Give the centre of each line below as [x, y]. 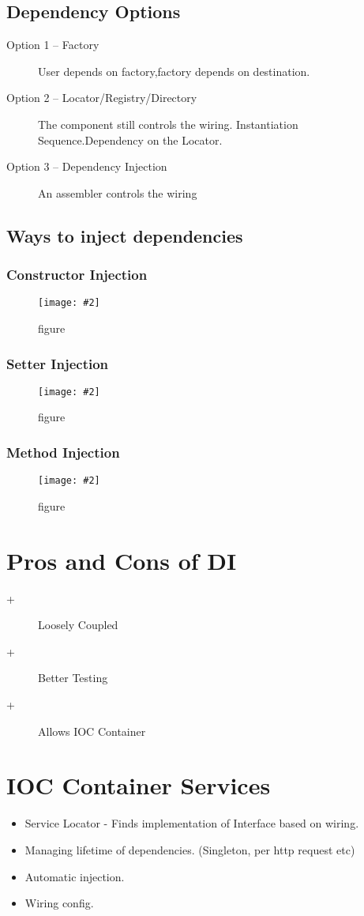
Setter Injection [58, 363]
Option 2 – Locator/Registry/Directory [102, 98]
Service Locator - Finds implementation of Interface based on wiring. [192, 823]
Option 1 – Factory [53, 45]
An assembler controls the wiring [118, 192]
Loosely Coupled [78, 625]
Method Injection [63, 452]
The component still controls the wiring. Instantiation [168, 124]
